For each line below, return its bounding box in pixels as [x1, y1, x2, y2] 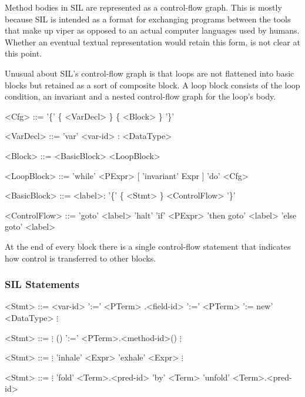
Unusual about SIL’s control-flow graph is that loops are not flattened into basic [5, 67, 294, 79]
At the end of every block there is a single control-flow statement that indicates [5, 240, 291, 252]
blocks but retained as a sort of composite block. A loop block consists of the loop [5, 78, 300, 91]
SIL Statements [5, 277, 79, 292]
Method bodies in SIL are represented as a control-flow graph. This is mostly [5, 1, 282, 13]
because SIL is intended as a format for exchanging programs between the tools [5, 12, 291, 25]
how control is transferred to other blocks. [5, 252, 156, 264]
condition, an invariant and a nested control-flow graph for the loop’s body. [5, 90, 276, 102]
